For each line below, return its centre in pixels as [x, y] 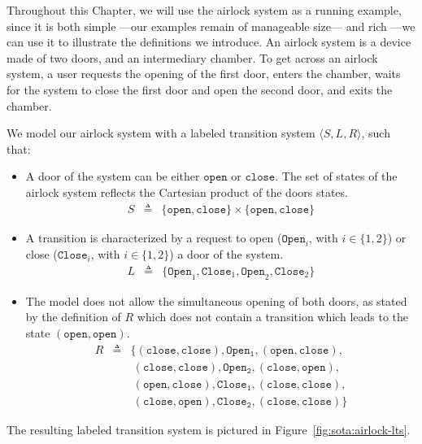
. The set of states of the [336, 176]
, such [376, 133]
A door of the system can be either [113, 176]
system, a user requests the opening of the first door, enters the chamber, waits [204, 74]
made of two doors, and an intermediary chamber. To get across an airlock [192, 57]
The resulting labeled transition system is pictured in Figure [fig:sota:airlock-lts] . [209, 429]
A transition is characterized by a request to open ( [154, 237]
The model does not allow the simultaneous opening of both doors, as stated [216, 300]
